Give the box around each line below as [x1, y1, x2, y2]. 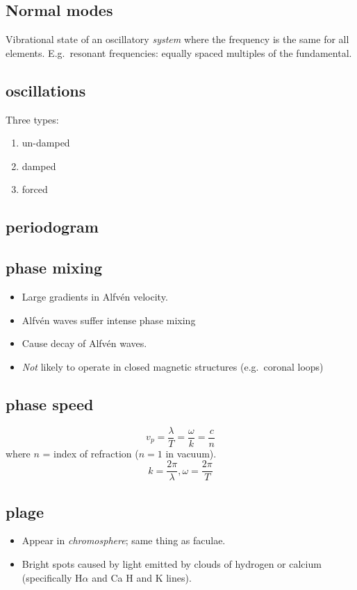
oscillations [6, 79, 86, 101]
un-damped [22, 135, 70, 150]
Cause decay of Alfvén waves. [22, 336, 147, 351]
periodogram [6, 216, 99, 237]
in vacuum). [165, 446, 217, 460]
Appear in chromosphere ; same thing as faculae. [22, 533, 226, 548]
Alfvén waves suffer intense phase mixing [22, 312, 196, 327]
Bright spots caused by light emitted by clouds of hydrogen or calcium [22, 557, 322, 571]
